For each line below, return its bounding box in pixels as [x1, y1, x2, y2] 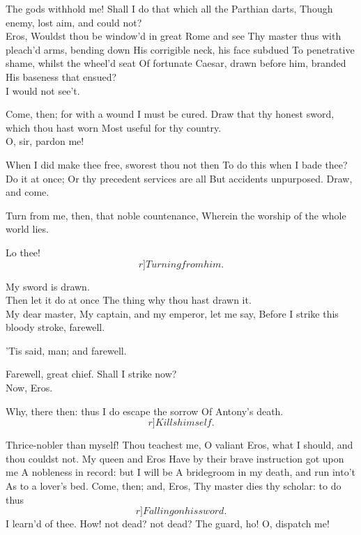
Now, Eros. [6, 380, 53, 395]
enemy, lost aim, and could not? [6, 15, 142, 29]
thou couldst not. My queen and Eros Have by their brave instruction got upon [6, 451, 344, 465]
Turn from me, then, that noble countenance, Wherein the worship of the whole [6, 208, 346, 222]
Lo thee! [6, 245, 40, 259]
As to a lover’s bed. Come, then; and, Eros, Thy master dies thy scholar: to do [6, 479, 341, 493]
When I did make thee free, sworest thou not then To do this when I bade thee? [6, 157, 348, 171]
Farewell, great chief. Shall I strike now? [6, 366, 177, 381]
